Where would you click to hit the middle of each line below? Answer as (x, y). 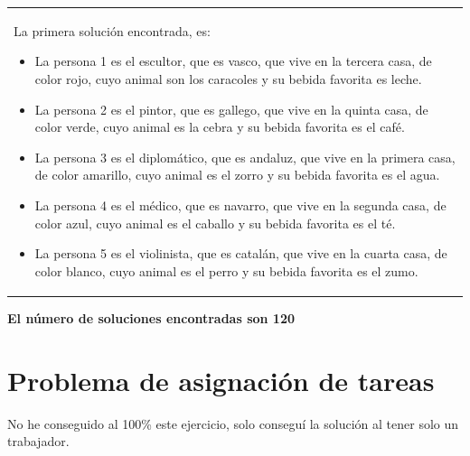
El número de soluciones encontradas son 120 (151, 317)
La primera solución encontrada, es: (112, 30)
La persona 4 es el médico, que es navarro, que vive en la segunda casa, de (240, 205)
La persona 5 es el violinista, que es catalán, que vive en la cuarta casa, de (241, 253)
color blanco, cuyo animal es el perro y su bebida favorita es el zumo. (226, 270)
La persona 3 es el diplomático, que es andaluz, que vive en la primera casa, (245, 157)
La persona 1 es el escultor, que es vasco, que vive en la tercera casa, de (233, 61)
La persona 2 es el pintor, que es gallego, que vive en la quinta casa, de (231, 109)
